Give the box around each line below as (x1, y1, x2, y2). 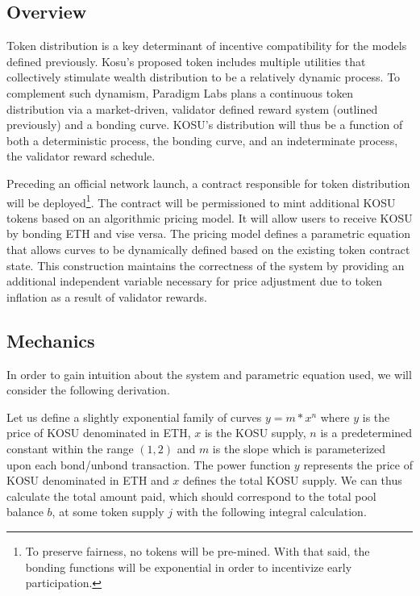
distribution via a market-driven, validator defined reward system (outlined (6, 100, 378, 117)
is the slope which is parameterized (212, 440, 386, 456)
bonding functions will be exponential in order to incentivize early (25, 558, 352, 575)
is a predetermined (320, 424, 413, 441)
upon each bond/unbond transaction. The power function (6, 456, 291, 473)
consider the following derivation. (6, 381, 170, 398)
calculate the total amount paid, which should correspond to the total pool (6, 487, 376, 504)
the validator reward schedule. (6, 148, 156, 165)
